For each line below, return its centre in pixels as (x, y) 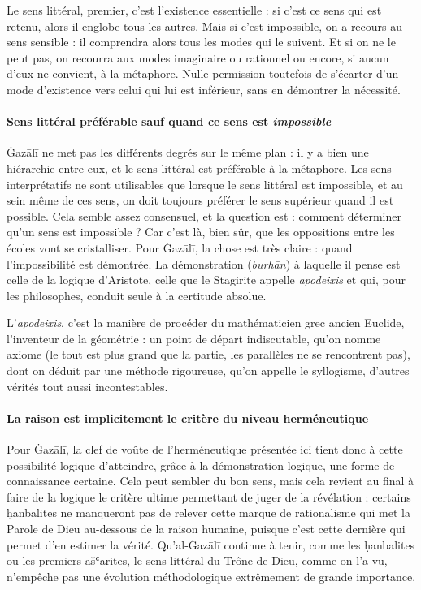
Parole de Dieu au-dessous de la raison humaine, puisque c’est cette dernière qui (206, 529)
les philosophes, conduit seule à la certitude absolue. (137, 295)
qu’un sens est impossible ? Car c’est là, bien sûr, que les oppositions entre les (201, 232)
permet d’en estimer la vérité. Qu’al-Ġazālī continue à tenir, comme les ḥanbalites (211, 544)
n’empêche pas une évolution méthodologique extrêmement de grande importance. (211, 576)
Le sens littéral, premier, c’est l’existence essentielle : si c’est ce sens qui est (194, 10)
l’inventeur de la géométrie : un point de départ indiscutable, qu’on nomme (194, 338)
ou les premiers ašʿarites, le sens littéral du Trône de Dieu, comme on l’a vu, (197, 560)
